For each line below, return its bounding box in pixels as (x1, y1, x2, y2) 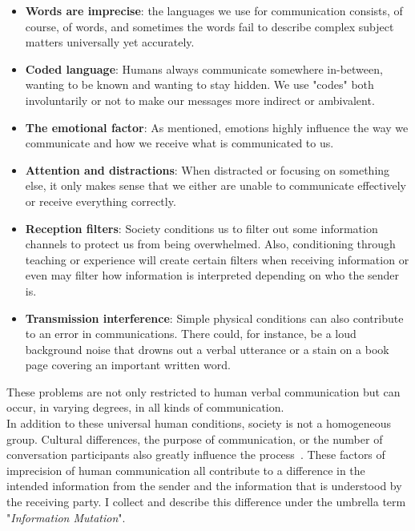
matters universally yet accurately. (25, 34, 195, 50)
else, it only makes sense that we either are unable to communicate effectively (25, 177, 406, 194)
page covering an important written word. (25, 356, 231, 373)
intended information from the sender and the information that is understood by (6, 477, 402, 494)
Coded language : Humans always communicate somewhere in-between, (25, 60, 383, 77)
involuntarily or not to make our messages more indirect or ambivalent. (25, 91, 375, 108)
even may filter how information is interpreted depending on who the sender (25, 267, 400, 284)
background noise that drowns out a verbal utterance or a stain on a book (25, 340, 389, 357)
